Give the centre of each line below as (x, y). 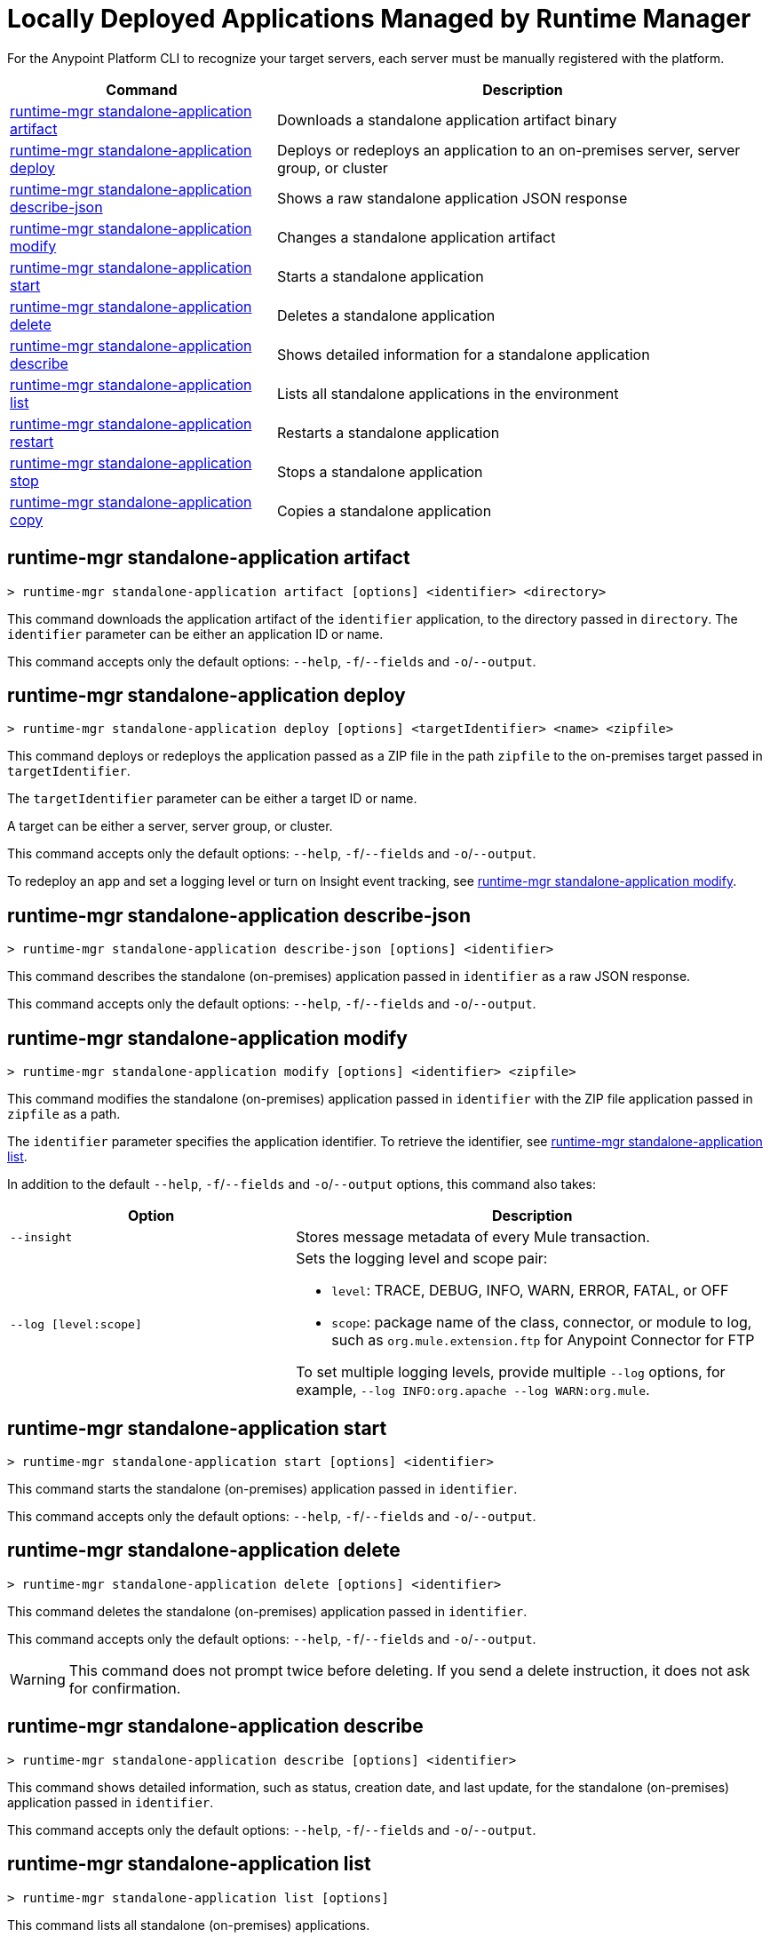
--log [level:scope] (76, 1324)
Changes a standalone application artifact (416, 237)
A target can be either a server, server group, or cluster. (170, 826)
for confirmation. (125, 1688)
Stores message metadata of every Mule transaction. (473, 1237)
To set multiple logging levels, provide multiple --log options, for (511, 1372)
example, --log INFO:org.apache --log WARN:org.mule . (473, 1390)
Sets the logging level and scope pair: (422, 1259)
